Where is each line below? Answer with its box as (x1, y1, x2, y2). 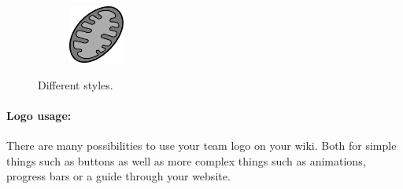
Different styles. (38, 76, 113, 93)
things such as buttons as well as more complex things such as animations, (6, 152, 366, 169)
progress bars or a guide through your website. (6, 168, 231, 184)
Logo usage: (6, 107, 72, 123)
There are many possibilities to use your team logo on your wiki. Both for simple (6, 136, 397, 153)
